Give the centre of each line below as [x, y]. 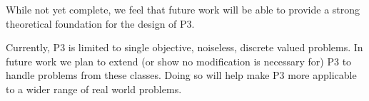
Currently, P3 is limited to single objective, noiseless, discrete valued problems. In [184, 47]
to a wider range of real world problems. [94, 89]
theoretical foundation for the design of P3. [100, 23]
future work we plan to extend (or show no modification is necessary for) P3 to [179, 61]
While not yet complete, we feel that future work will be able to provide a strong [183, 9]
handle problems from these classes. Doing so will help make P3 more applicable [181, 75]
